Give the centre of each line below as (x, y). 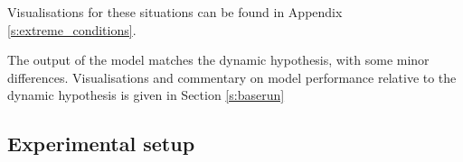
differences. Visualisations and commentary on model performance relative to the (232, 77)
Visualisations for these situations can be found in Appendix (175, 12)
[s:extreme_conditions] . (72, 29)
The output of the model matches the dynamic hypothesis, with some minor (218, 60)
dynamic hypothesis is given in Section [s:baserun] (146, 95)
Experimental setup (101, 144)
